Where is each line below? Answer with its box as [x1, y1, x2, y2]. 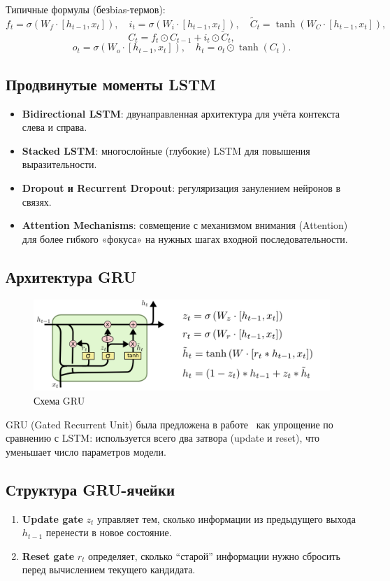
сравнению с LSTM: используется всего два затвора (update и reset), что [6, 430, 320, 445]
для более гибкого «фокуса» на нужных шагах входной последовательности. [22, 231, 348, 246]
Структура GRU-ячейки [6, 478, 175, 500]
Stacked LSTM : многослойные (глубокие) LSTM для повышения [22, 143, 310, 157]
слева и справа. [22, 120, 87, 134]
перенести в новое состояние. [45, 525, 172, 540]
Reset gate [22, 548, 75, 563]
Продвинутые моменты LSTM [6, 73, 216, 94]
